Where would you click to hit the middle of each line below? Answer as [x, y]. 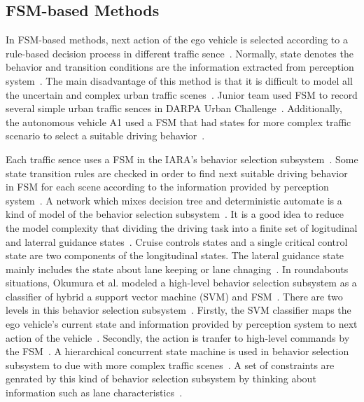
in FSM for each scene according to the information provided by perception [167, 187]
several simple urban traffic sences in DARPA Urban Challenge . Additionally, [174, 108]
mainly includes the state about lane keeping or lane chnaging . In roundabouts [177, 269]
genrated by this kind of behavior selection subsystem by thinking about [161, 379]
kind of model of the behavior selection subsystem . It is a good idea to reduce [175, 214]
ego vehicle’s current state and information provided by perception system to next [182, 324]
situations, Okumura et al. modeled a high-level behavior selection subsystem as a [181, 283]
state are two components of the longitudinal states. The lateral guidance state [175, 255]
